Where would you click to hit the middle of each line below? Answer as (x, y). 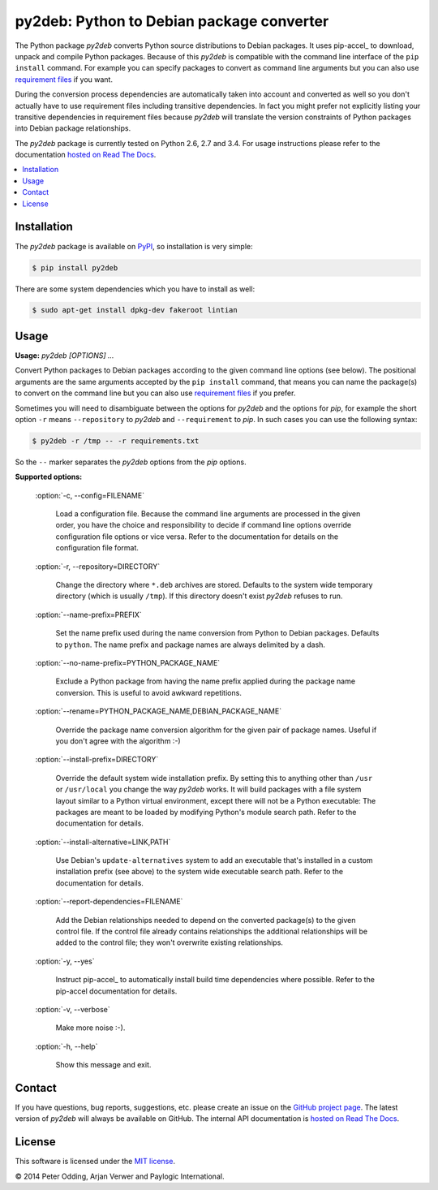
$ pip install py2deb (75, 267)
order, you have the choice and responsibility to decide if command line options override (204, 525)
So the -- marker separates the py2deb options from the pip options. (131, 462)
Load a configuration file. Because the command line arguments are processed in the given (208, 514)
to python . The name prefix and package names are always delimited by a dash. (191, 645)
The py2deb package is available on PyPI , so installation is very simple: (134, 246)
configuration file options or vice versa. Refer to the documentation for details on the (197, 537)
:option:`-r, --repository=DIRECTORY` (98, 566)
